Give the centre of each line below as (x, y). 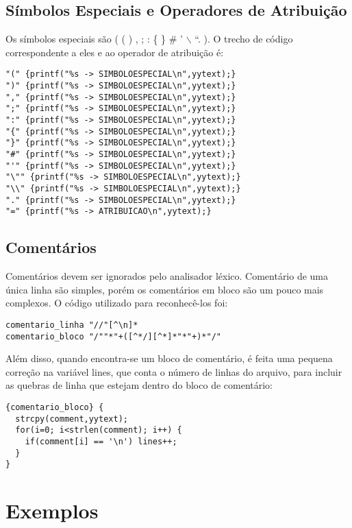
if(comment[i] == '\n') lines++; (101, 441)
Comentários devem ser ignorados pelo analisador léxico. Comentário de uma (167, 276)
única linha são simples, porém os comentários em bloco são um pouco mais (165, 289)
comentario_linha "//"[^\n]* (72, 325)
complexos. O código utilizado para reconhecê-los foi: (117, 303)
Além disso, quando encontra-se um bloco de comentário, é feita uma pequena (169, 358)
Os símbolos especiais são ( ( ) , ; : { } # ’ (94, 39)
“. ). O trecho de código (244, 39)
